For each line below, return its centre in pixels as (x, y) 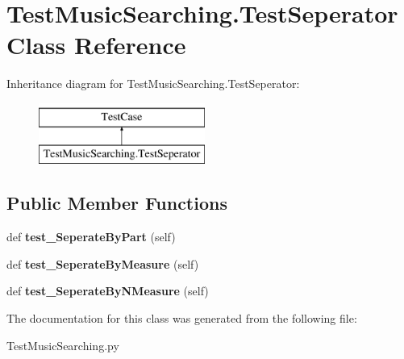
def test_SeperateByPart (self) (91, 237)
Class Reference (96, 45)
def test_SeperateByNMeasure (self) (108, 291)
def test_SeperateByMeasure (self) (103, 263)
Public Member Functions (117, 203)
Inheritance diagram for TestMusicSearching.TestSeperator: (153, 83)
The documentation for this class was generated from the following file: (182, 318)
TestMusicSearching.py (63, 345)
